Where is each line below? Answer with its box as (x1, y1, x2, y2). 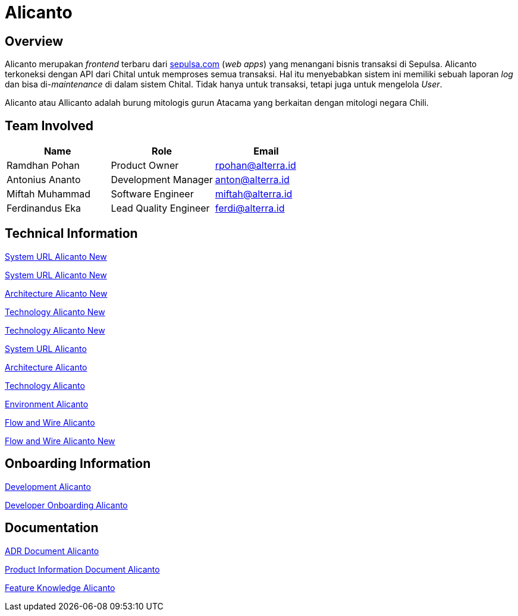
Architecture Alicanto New (5, 288, 108, 298)
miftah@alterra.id (215, 188, 293, 200)
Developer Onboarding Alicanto (5, 499, 128, 510)
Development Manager (111, 174, 213, 186)
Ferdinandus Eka (7, 202, 81, 215)
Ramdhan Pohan (7, 159, 80, 172)
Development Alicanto (5, 481, 91, 492)
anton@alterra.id (215, 174, 290, 186)
